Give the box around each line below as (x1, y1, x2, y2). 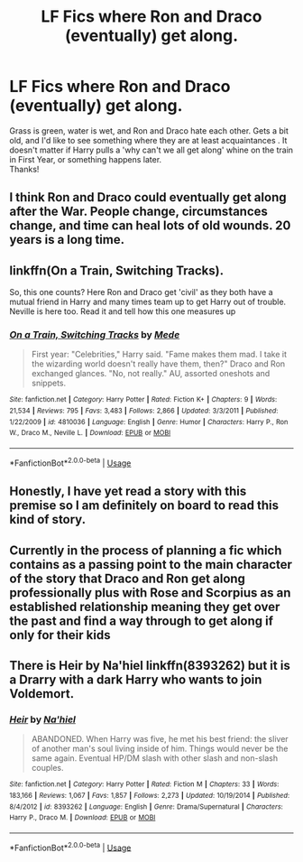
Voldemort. (9, 686, 75, 701)
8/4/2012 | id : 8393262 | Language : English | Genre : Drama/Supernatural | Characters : (9, 802, 284, 811)
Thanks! (9, 163, 40, 174)
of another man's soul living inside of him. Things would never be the (31, 743, 289, 755)
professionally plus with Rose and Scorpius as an (9, 585, 291, 600)
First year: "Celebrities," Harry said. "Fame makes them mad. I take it (31, 349, 287, 360)
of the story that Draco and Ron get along (9, 570, 246, 586)
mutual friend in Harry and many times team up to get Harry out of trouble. (9, 296, 287, 308)
